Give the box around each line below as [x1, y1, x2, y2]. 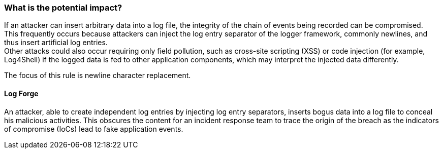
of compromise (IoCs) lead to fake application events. [4, 124, 183, 133]
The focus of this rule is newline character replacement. [4, 71, 191, 80]
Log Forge [4, 89, 39, 98]
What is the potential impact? [4, 3, 122, 13]
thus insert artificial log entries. [4, 38, 108, 47]
